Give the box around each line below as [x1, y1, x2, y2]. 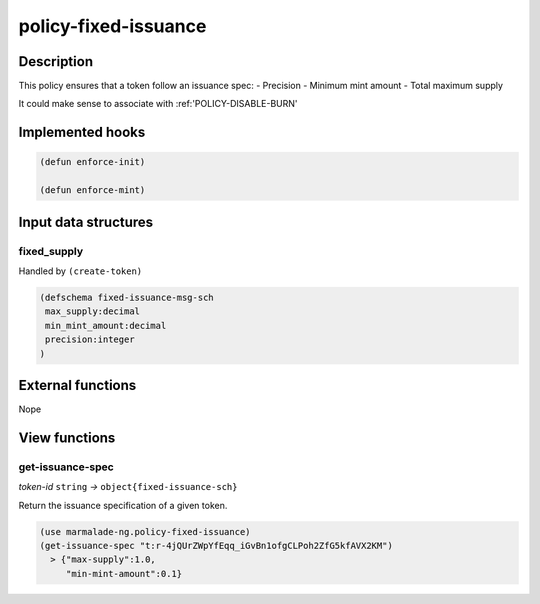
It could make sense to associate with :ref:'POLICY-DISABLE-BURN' [18, 98, 299, 110]
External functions [18, 376, 137, 394]
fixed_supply [18, 244, 84, 258]
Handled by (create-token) [18, 265, 143, 277]
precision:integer [45, 334, 135, 345]
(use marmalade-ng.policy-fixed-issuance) [39, 526, 251, 537]
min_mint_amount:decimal [45, 320, 167, 331]
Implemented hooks [18, 124, 146, 141]
